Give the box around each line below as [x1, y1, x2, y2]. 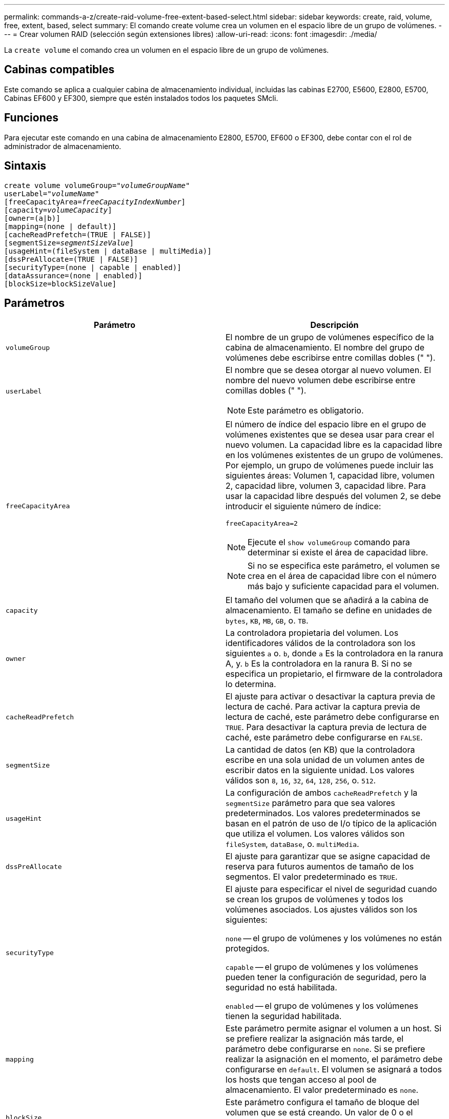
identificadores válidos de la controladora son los [226, 638, 416, 649]
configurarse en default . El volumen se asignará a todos [226, 1064, 442, 1075]
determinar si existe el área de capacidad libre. [248, 547, 428, 558]
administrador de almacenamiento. [4, 141, 121, 151]
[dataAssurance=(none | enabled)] [4, 271, 142, 280]
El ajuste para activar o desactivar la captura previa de [226, 691, 435, 702]
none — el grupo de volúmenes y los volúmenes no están [226, 933, 442, 944]
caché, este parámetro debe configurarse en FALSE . [226, 732, 423, 743]
